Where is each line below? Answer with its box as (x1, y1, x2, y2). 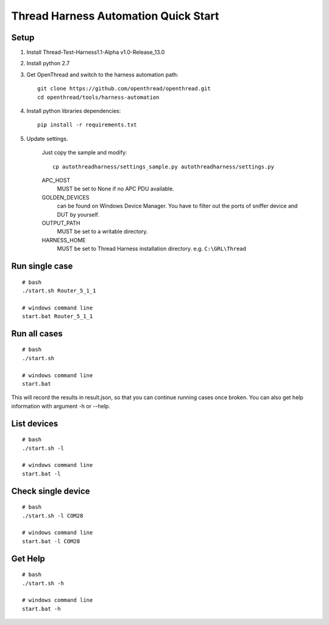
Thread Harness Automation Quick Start (11, 9, 219, 23)
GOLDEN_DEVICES (41, 193, 90, 201)
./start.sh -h (22, 580, 64, 587)
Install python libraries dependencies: (26, 107, 121, 115)
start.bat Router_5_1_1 (22, 313, 93, 320)
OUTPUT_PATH (41, 219, 80, 226)
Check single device (11, 486, 91, 496)
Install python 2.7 (26, 60, 70, 67)
